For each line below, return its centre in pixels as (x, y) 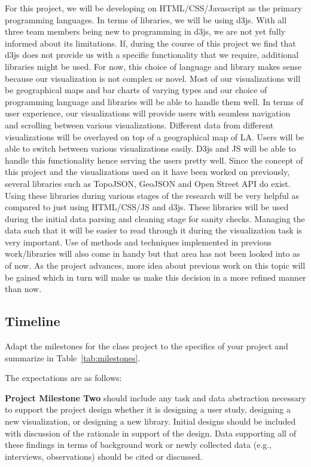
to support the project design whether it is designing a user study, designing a (148, 409)
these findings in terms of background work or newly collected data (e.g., (138, 445)
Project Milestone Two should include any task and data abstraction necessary (155, 397)
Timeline (33, 321)
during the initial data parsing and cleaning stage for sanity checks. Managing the (155, 218)
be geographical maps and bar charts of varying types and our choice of (136, 90)
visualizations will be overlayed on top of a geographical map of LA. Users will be (155, 136)
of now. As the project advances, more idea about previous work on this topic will (155, 265)
